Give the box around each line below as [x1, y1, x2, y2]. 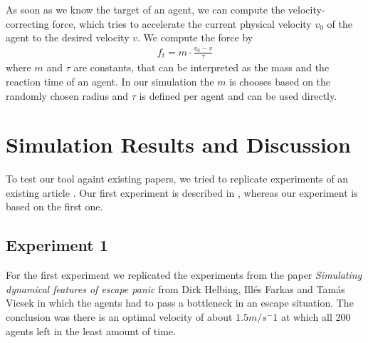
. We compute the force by [137, 30, 253, 45]
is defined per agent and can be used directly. [139, 88, 337, 103]
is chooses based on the [229, 73, 331, 88]
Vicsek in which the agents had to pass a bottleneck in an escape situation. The [6, 295, 354, 310]
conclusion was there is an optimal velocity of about [6, 309, 233, 324]
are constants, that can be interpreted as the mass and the [73, 60, 330, 75]
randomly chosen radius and [6, 88, 129, 103]
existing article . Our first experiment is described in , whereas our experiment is [6, 185, 358, 200]
